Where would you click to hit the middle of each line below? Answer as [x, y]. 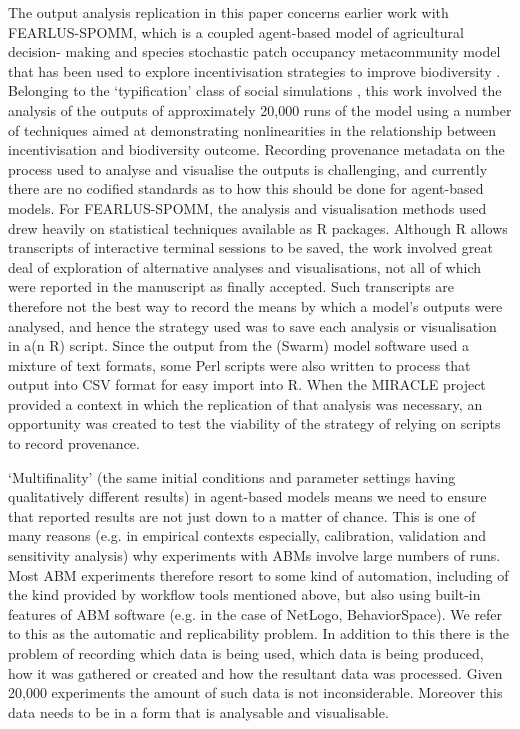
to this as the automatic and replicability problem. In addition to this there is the [258, 633]
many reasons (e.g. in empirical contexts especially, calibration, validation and [247, 535]
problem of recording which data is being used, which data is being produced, [246, 653]
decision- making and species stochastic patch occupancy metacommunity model [254, 51]
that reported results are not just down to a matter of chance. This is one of [242, 515]
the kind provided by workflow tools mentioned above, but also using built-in [244, 594]
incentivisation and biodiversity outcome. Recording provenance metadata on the [256, 149]
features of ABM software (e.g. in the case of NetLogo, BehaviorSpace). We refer [255, 613]
